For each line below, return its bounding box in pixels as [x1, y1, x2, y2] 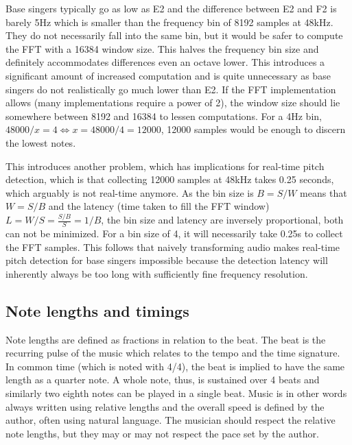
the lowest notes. [5, 135, 76, 149]
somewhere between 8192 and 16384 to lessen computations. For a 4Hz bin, [5, 108, 322, 123]
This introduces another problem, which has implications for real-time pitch [5, 158, 325, 173]
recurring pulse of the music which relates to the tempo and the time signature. [5, 346, 340, 360]
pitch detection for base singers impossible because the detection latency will [5, 253, 328, 267]
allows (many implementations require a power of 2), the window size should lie [5, 95, 340, 110]
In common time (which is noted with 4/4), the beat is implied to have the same [5, 359, 345, 373]
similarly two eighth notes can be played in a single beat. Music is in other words [5, 386, 347, 400]
